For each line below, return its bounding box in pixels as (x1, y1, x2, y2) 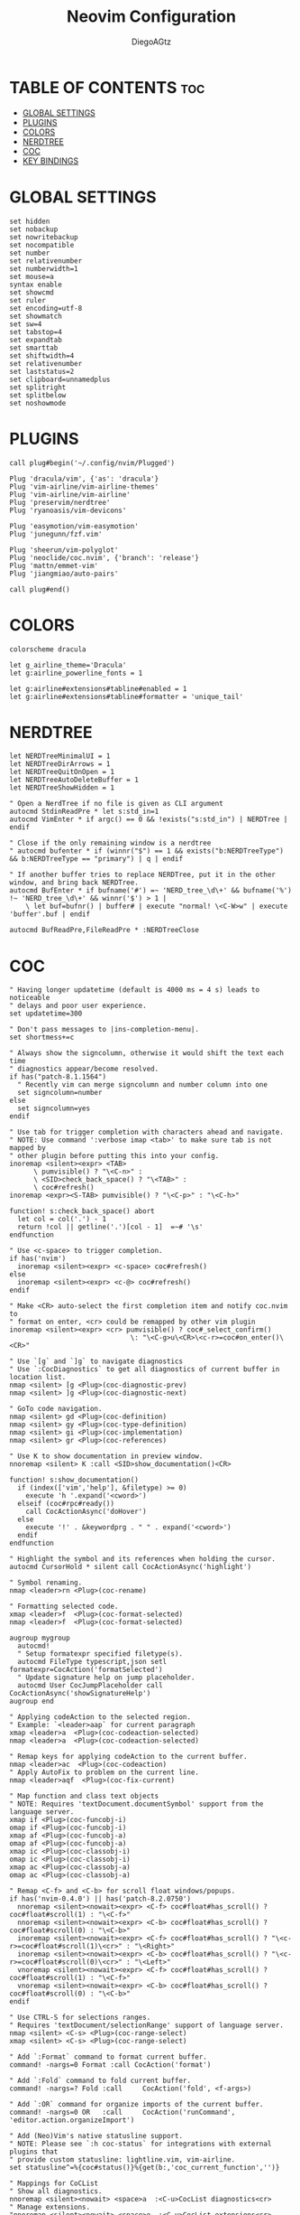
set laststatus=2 (9, 367, 75, 376)
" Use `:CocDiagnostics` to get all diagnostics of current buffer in (9, 1365, 280, 1374)
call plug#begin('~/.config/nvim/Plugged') (9, 458, 176, 467)
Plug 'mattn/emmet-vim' (9, 561, 99, 570)
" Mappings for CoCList (9, 2179, 99, 2188)
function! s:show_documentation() (9, 1475, 140, 1485)
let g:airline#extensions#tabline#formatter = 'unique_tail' (9, 692, 244, 701)
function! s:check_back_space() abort (9, 1207, 155, 1216)
